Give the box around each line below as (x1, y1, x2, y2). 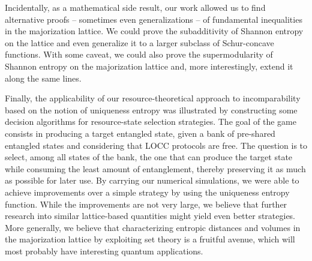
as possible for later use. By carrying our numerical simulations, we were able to (5, 174, 299, 187)
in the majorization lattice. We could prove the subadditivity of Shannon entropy (5, 25, 304, 37)
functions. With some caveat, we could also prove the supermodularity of (5, 48, 273, 61)
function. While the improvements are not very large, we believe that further (5, 197, 287, 210)
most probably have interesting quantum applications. (5, 244, 203, 257)
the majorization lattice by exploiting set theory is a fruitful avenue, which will (5, 233, 295, 245)
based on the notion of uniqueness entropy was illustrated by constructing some (5, 103, 298, 116)
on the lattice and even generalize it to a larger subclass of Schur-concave (5, 36, 274, 49)
